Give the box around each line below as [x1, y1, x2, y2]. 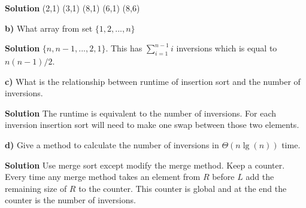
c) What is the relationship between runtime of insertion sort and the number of [5, 75, 301, 87]
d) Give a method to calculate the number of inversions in [5, 138, 219, 151]
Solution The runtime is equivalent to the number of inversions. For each [5, 106, 277, 119]
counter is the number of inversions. [5, 194, 136, 206]
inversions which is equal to [176, 42, 277, 54]
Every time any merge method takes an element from [5, 170, 201, 183]
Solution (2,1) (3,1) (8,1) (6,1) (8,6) [5, 2, 140, 14]
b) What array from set [5, 22, 93, 34]
